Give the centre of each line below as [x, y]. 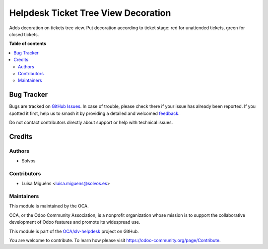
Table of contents [28, 44]
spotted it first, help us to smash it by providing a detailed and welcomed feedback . [94, 113]
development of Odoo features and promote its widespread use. [75, 222]
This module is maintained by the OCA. [49, 206]
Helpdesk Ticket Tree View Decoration [90, 13]
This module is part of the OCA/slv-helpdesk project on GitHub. [74, 231]
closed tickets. [24, 34]
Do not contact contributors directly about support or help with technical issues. [91, 122]
